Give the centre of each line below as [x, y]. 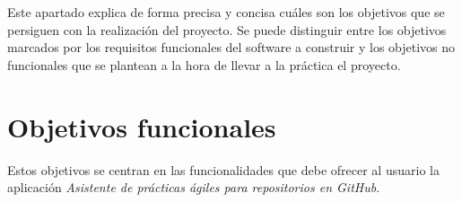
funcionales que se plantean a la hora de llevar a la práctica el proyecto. [204, 64]
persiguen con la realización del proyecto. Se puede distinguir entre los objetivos [227, 29]
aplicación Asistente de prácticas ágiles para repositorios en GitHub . [194, 187]
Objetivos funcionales [142, 126]
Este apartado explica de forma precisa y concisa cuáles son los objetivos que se [226, 12]
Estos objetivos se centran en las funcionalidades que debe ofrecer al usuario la [223, 169]
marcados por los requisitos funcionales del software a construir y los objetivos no [231, 47]
